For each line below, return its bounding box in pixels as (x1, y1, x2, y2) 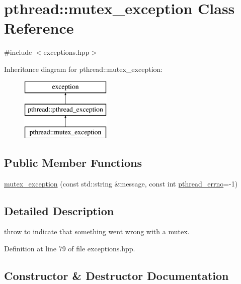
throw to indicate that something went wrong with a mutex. (4, 226, 190, 237)
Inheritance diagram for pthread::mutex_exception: (4, 63, 163, 74)
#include (4, 47, 32, 57)
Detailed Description (4, 203, 114, 218)
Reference (4, 18, 74, 38)
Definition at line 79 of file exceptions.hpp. (4, 243, 135, 254)
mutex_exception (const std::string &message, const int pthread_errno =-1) (4, 178, 238, 188)
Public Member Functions (4, 154, 142, 170)
